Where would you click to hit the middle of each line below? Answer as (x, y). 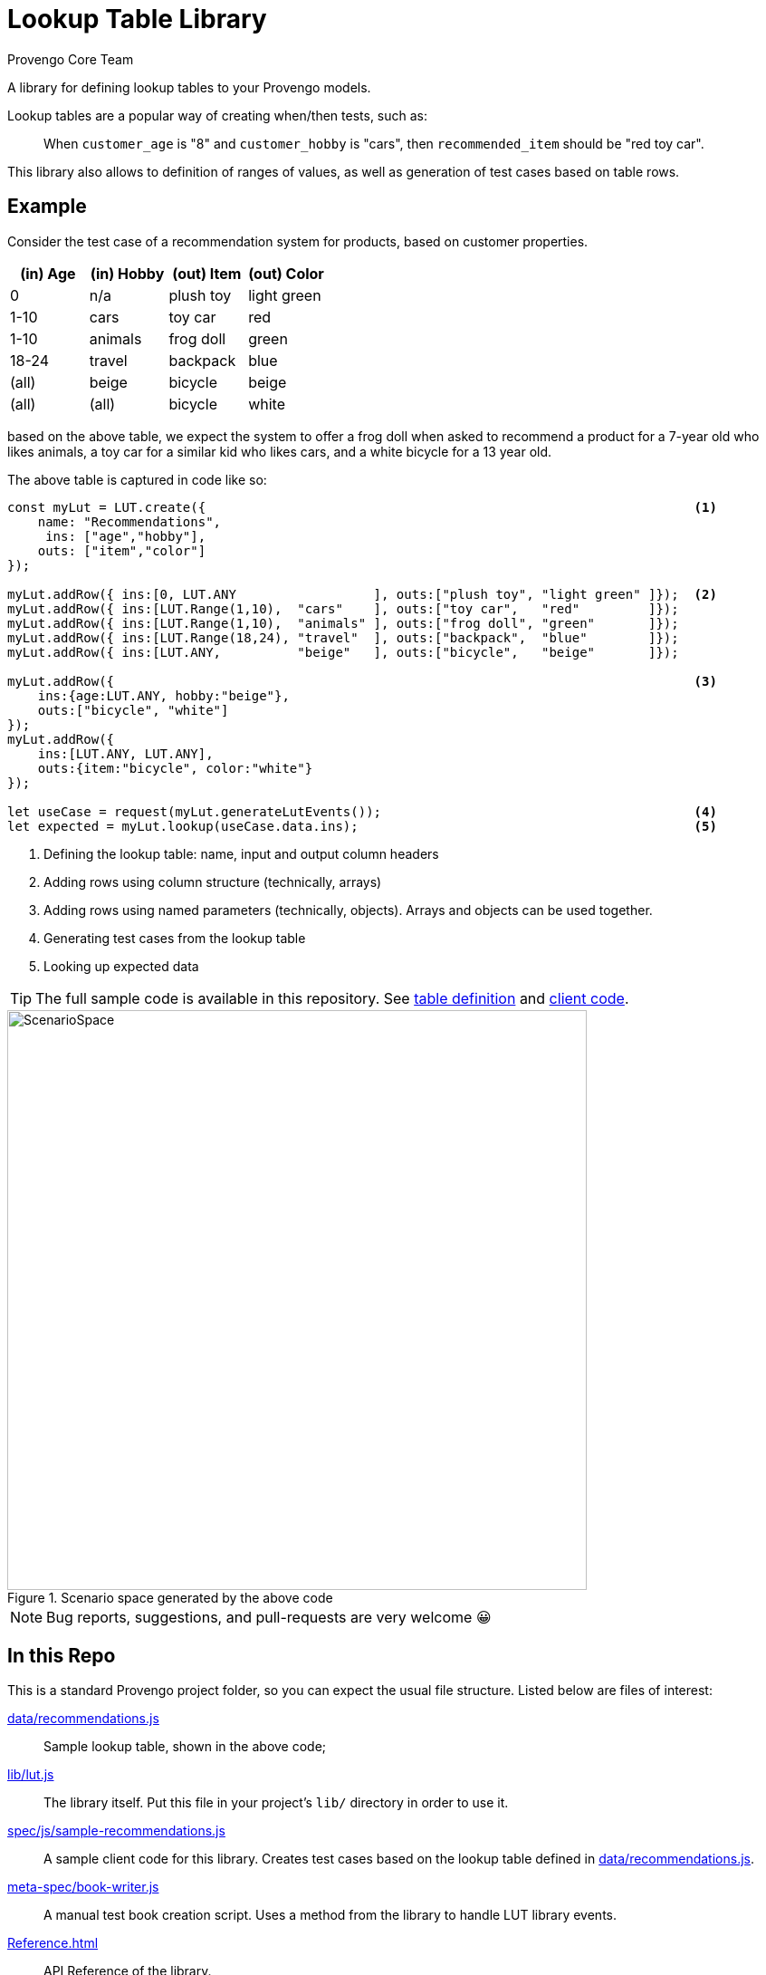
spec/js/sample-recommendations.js (116, 1831)
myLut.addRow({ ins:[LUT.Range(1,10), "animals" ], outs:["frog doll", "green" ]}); (343, 623)
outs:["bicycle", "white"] (133, 710)
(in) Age (48, 273)
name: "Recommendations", (129, 521)
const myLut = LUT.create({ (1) (362, 507)
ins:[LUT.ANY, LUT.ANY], (125, 753)
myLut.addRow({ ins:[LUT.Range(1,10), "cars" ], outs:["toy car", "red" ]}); (343, 608)
